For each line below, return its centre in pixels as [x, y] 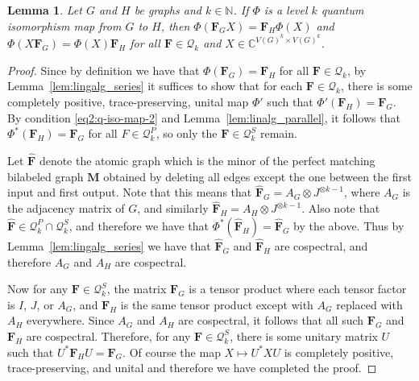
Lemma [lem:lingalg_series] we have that [109, 246]
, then [175, 25]
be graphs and [168, 10]
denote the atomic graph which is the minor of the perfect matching [207, 160]
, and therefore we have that [139, 225]
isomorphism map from [64, 25]
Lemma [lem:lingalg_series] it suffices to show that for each [155, 86]
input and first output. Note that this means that [130, 192]
